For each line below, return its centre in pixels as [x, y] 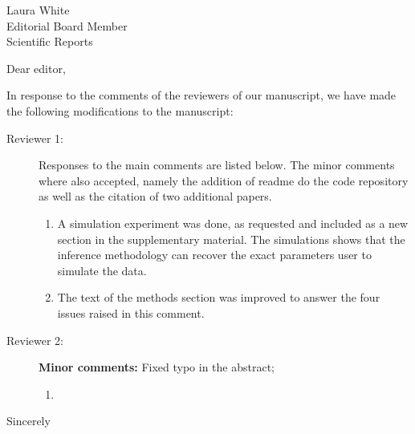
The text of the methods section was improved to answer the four [219, 297]
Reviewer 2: [35, 340]
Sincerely [28, 421]
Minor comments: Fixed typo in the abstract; [157, 367]
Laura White [38, 10]
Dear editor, [36, 68]
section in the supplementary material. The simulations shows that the [231, 239]
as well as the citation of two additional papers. [155, 196]
